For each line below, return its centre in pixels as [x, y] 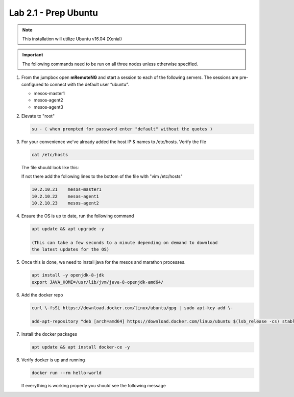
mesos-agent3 [49, 107]
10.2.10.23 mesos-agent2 [65, 203]
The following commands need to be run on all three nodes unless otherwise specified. [110, 64]
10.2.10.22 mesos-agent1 [65, 196]
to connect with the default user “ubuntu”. [87, 84]
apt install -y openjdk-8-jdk [68, 275]
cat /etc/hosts [50, 155]
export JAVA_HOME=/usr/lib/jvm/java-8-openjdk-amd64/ [98, 282]
